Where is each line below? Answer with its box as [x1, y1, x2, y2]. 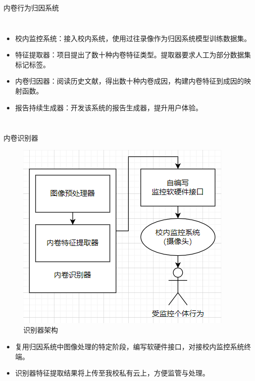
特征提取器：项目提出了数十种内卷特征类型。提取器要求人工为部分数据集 [15, 49, 251, 60]
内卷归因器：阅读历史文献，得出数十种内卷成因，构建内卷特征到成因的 [15, 76, 244, 86]
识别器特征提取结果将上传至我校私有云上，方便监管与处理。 [15, 368, 209, 378]
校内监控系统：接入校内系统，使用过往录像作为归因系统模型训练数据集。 [15, 33, 251, 43]
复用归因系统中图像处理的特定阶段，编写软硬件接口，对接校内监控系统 [15, 341, 244, 351]
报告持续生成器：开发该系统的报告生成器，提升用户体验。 [15, 102, 203, 112]
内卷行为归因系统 [3, 2, 59, 12]
